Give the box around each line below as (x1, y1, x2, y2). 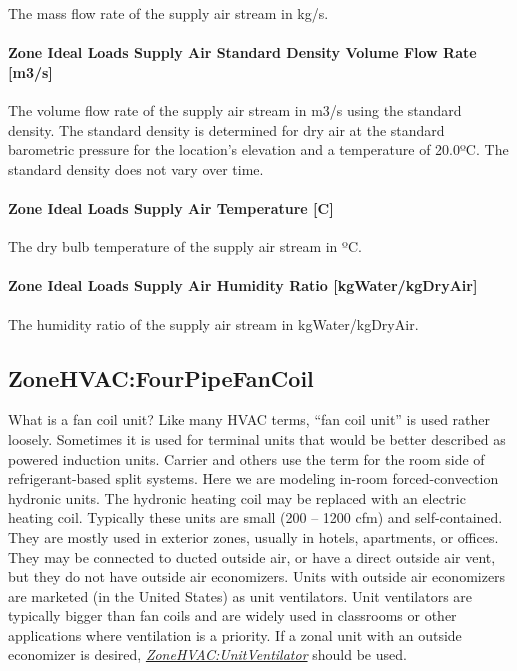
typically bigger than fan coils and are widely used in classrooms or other (8, 605, 457, 626)
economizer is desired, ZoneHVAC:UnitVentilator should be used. (8, 644, 407, 665)
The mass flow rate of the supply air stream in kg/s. (8, 3, 329, 23)
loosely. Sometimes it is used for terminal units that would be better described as (8, 428, 506, 449)
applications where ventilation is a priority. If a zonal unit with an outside (8, 624, 462, 645)
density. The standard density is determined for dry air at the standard (8, 119, 445, 140)
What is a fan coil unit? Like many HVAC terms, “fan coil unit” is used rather (8, 409, 491, 430)
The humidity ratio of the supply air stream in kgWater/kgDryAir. (8, 313, 419, 334)
